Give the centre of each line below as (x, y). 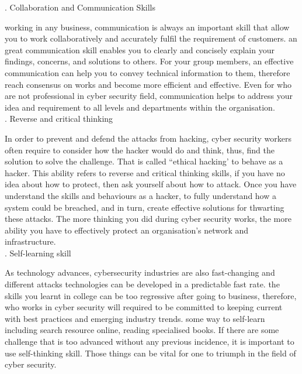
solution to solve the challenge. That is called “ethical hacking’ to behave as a (144, 161)
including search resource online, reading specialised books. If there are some (142, 330)
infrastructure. (30, 241)
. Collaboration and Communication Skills (80, 7)
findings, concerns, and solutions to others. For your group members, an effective (149, 61)
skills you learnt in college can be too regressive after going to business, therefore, (151, 295)
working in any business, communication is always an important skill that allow (147, 27)
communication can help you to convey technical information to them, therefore (147, 72)
